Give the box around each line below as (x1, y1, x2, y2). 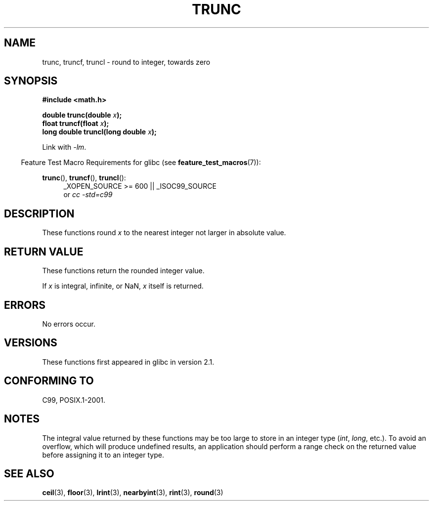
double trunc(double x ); (42, 111, 122, 120)
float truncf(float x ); (42, 119, 109, 128)
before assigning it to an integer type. (42, 450, 164, 459)
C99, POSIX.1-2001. (42, 395, 105, 404)
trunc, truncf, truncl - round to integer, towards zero (42, 57, 211, 66)
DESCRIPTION (4, 207, 75, 220)
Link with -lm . (42, 143, 87, 152)
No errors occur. (42, 319, 96, 328)
